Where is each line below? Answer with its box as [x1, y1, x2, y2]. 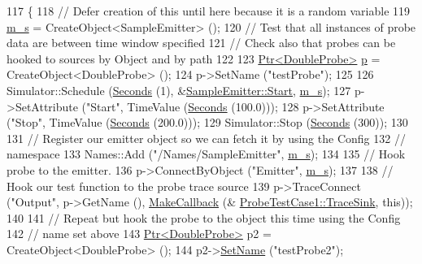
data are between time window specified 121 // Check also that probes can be [7, 34, 396, 51]
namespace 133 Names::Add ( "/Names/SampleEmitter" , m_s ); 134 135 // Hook [7, 145, 406, 162]
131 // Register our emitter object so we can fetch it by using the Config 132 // [7, 129, 406, 146]
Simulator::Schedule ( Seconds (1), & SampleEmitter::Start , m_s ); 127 [7, 81, 351, 98]
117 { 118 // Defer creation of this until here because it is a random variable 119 [7, 2, 411, 19]
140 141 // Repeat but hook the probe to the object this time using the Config [7, 209, 401, 226]
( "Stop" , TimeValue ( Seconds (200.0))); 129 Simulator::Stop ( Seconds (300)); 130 [7, 114, 408, 131]
